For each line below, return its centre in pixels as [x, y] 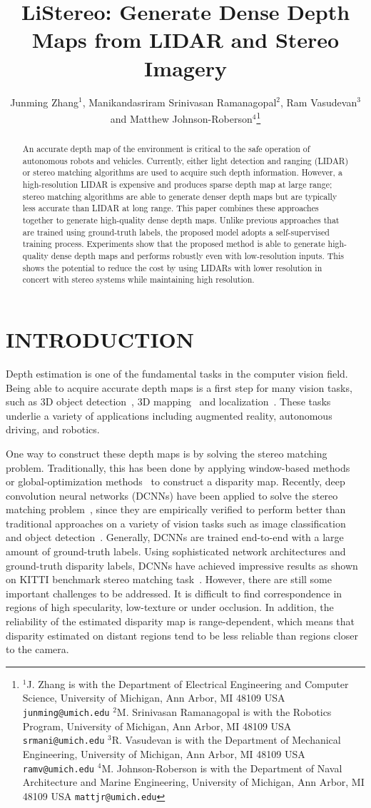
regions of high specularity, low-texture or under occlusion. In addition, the [170, 607]
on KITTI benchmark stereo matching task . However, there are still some [169, 579]
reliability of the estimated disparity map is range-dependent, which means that [180, 621]
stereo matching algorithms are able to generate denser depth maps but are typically [180, 196]
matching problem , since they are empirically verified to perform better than [176, 509]
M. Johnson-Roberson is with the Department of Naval [222, 768]
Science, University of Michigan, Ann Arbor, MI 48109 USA [154, 698]
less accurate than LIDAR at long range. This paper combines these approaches [171, 208]
